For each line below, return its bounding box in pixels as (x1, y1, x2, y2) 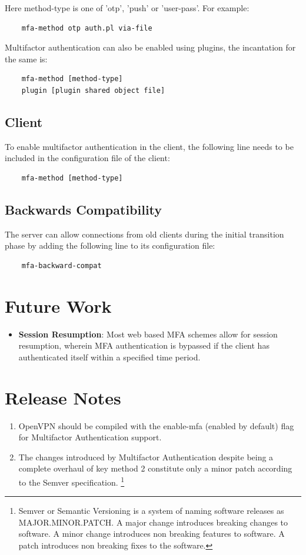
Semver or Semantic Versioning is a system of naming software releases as (18, 504, 284, 517)
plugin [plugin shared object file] (21, 86, 165, 95)
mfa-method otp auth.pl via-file (21, 24, 152, 32)
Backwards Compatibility (5, 200, 162, 218)
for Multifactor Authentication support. (18, 431, 162, 443)
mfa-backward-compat (21, 261, 102, 270)
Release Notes (5, 385, 121, 409)
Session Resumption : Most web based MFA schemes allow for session (18, 327, 278, 340)
